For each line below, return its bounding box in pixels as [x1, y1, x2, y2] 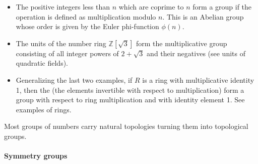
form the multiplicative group [136, 38, 227, 48]
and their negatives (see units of [147, 48, 245, 58]
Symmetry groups [4, 150, 68, 161]
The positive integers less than [16, 2, 110, 12]
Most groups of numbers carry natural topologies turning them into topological [4, 121, 248, 131]
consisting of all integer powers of [16, 48, 119, 58]
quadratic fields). [16, 58, 68, 68]
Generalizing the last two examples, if [16, 74, 133, 85]
